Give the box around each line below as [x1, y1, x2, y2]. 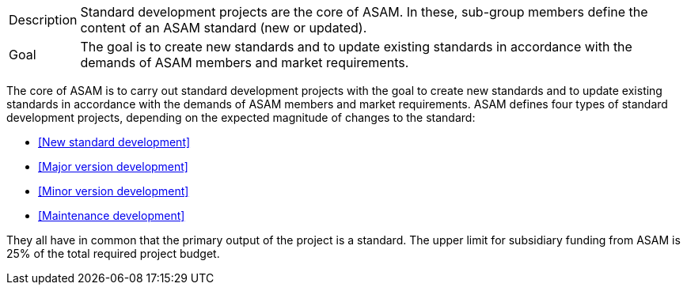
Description [9, 12, 78, 28]
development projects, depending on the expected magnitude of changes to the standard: [6, 111, 476, 124]
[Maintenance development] [38, 209, 185, 222]
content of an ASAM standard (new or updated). [80, 20, 367, 36]
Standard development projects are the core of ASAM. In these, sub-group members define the [80, 4, 648, 20]
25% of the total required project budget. [6, 247, 220, 260]
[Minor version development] [38, 184, 189, 198]
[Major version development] [38, 160, 188, 173]
